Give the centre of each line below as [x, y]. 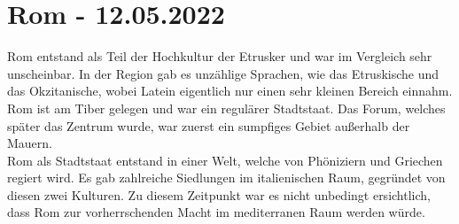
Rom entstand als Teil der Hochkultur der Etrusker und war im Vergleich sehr [220, 56]
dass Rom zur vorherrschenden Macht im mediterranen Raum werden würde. [216, 212]
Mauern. [30, 143]
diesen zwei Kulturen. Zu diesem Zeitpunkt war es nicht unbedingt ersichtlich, [219, 194]
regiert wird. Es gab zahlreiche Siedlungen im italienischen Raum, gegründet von [226, 178]
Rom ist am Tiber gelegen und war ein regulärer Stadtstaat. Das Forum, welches [226, 108]
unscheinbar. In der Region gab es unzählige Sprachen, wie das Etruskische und [223, 73]
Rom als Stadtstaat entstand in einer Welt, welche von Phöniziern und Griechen [225, 160]
